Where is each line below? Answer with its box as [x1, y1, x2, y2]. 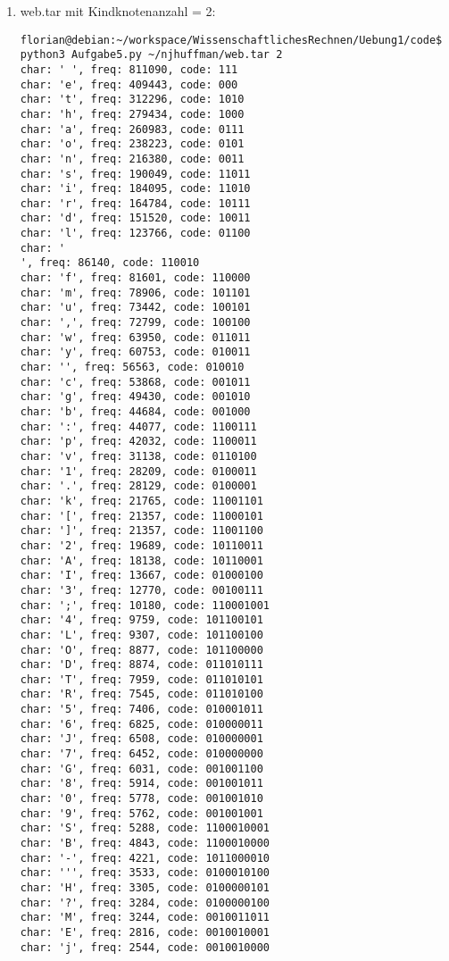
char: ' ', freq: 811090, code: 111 [20, 63, 238, 76]
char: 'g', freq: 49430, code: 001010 [20, 390, 251, 404]
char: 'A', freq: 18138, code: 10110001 [20, 554, 263, 567]
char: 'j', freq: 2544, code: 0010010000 [20, 940, 270, 954]
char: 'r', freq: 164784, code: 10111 [20, 196, 251, 210]
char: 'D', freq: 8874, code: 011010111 [20, 658, 263, 672]
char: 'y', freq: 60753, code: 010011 [20, 346, 251, 359]
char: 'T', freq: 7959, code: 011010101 [20, 673, 263, 686]
